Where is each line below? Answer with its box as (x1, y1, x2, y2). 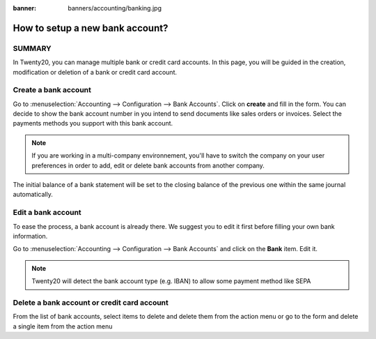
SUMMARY (13, 43, 52, 53)
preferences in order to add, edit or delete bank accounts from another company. (31, 161, 265, 169)
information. (13, 232, 48, 240)
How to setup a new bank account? (13, 22, 169, 34)
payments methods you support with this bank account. (13, 119, 173, 128)
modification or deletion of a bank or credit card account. (13, 68, 178, 76)
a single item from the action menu (13, 322, 113, 331)
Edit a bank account (13, 208, 81, 218)
